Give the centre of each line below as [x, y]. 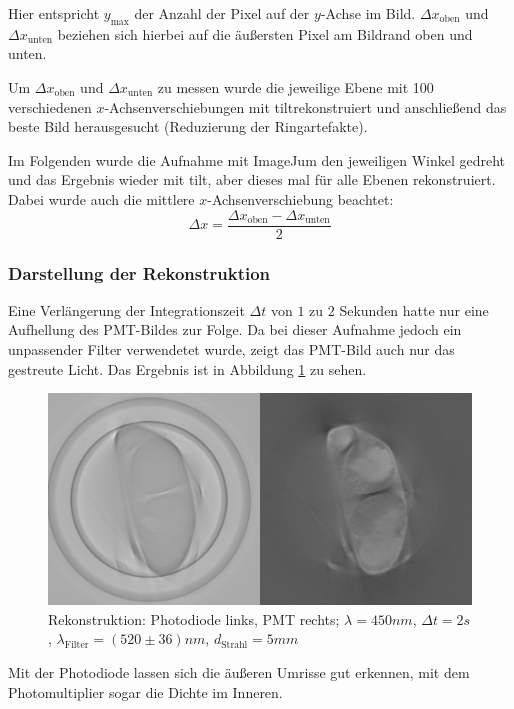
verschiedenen [50, 106]
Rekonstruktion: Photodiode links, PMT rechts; [194, 618]
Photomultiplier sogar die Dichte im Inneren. [145, 691]
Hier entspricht [54, 13]
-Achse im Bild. [368, 13]
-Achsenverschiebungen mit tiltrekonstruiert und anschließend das [305, 106]
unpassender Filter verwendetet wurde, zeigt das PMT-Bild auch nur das [231, 349]
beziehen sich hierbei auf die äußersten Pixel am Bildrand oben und [265, 33]
